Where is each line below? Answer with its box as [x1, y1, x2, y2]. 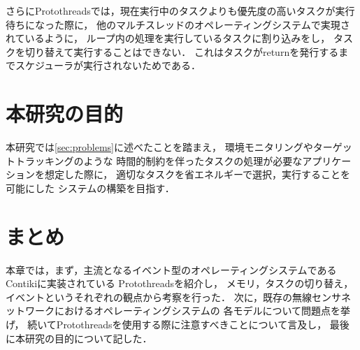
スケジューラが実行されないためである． [15, 58, 201, 73]
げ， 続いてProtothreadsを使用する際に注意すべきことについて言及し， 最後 [6, 316, 350, 331]
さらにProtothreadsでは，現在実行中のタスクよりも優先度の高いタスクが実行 [6, 3, 355, 17]
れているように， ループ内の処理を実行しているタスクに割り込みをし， [6, 31, 331, 45]
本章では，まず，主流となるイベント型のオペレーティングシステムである [6, 262, 337, 277]
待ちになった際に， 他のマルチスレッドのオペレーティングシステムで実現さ [6, 17, 350, 31]
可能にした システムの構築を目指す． [6, 180, 175, 195]
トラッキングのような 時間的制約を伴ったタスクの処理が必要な [15, 153, 303, 168]
